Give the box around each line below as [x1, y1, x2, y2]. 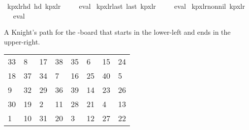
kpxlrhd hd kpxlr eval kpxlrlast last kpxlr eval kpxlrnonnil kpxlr [7, 1, 245, 11]
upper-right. [4, 36, 40, 46]
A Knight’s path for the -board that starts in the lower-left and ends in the [4, 27, 231, 37]
